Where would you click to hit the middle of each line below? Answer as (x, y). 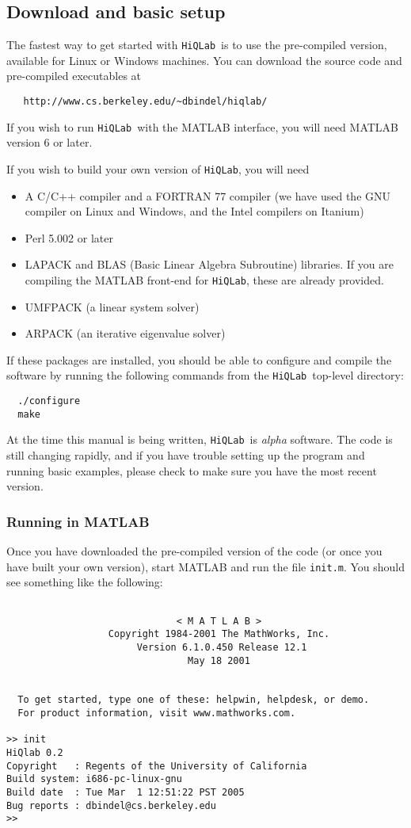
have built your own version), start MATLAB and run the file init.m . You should (206, 566)
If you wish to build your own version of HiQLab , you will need (158, 168)
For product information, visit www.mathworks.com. (157, 714)
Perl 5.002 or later (69, 237)
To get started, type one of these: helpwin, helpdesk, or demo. (194, 700)
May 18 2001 (219, 660)
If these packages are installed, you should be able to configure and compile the (199, 359)
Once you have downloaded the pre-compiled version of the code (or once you (194, 551)
